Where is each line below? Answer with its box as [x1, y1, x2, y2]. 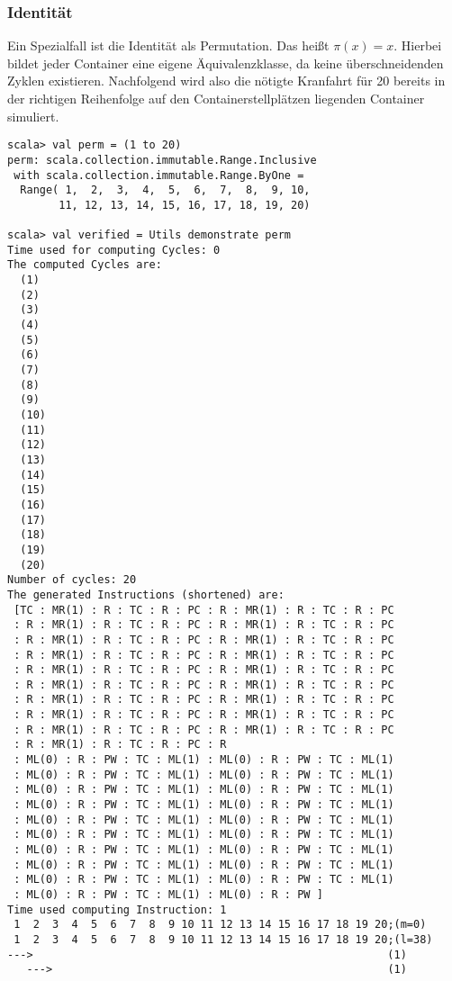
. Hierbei [393, 36, 442, 55]
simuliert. [7, 106, 59, 125]
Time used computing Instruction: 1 [7, 903, 227, 916]
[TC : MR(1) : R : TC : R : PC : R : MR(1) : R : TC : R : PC [14, 603, 394, 616]
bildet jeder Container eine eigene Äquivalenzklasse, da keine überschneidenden [7, 53, 444, 72]
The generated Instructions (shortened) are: [7, 588, 285, 601]
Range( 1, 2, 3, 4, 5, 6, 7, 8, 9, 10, [20, 184, 311, 197]
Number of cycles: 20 [7, 573, 137, 587]
